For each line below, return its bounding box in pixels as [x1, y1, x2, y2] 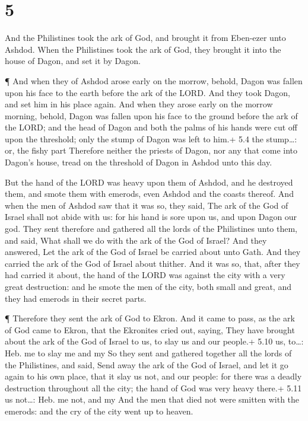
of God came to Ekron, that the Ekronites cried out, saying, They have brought [5, 323, 295, 336]
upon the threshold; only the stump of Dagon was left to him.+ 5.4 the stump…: [5, 132, 297, 145]
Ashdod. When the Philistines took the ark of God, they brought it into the [5, 43, 281, 55]
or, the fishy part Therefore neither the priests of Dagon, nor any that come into [5, 144, 298, 157]
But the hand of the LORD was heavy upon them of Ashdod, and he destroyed [5, 176, 293, 188]
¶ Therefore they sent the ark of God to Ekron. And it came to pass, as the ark [5, 312, 295, 324]
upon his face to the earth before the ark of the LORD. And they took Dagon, [5, 86, 290, 98]
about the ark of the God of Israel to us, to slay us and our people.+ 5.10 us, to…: [5, 335, 304, 347]
